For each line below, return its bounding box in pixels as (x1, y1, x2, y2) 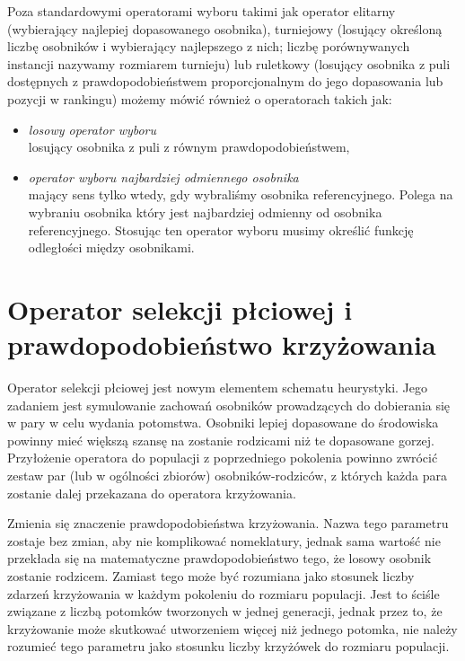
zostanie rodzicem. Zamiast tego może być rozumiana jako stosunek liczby (7, 566, 415, 585)
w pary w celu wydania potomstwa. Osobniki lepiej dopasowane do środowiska (7, 413, 439, 432)
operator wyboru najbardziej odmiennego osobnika (28, 167, 299, 186)
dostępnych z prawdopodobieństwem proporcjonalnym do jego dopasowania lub (7, 72, 443, 91)
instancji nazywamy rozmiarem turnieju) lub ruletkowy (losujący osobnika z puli (7, 54, 451, 73)
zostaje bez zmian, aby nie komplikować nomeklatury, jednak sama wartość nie (7, 531, 441, 550)
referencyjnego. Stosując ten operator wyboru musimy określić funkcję (28, 220, 414, 239)
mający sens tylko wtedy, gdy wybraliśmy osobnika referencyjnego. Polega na (28, 185, 453, 204)
